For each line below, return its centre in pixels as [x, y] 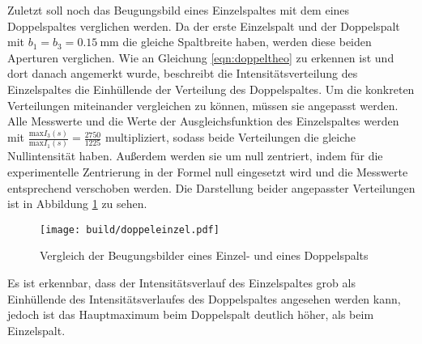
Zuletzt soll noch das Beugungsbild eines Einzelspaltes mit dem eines [179, 10]
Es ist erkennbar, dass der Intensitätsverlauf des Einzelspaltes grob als [181, 282]
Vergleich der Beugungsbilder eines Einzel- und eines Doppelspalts [204, 255]
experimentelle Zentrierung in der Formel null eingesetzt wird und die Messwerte [208, 171]
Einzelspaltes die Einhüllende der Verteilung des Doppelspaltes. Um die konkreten [211, 89]
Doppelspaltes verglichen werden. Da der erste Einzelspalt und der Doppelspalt [204, 25]
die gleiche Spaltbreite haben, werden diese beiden [247, 42]
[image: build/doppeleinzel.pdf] [130, 229]
